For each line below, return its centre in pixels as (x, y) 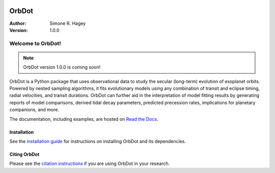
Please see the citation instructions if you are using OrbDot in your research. (90, 164)
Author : (18, 23)
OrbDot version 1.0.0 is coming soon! (62, 67)
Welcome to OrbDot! (35, 43)
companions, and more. (34, 110)
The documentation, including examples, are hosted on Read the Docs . (84, 119)
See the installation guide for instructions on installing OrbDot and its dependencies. (98, 141)
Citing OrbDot (24, 154)
